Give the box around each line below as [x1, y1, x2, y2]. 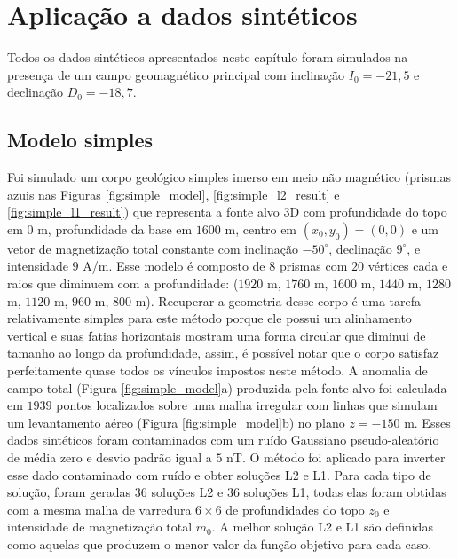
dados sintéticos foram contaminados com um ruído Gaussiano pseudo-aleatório [7, 430, 439, 449]
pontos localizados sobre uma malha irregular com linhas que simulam [56, 396, 438, 414]
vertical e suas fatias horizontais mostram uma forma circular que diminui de [7, 326, 426, 344]
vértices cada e [367, 256, 448, 275]
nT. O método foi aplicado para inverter [226, 448, 446, 467]
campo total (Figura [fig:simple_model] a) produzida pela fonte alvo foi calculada [7, 378, 447, 397]
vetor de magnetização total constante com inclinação [7, 239, 298, 257]
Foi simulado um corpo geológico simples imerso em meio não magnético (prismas [7, 168, 452, 186]
